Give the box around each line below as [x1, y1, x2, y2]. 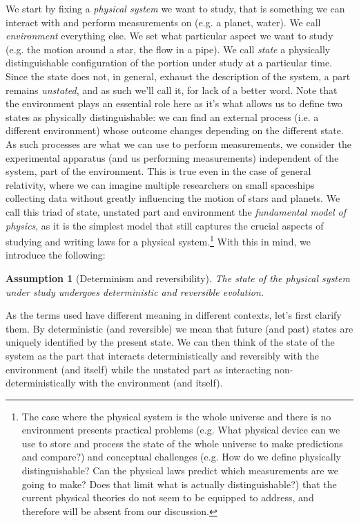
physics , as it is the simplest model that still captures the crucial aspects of [6, 218, 324, 232]
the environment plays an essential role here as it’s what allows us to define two [6, 96, 342, 111]
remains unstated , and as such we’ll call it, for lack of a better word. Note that [6, 82, 338, 97]
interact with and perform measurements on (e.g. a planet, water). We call [6, 15, 321, 29]
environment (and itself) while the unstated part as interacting [6, 362, 271, 376]
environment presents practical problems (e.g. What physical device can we [21, 422, 340, 437]
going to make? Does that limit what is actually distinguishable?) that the [21, 476, 337, 491]
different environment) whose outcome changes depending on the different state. [6, 123, 344, 138]
